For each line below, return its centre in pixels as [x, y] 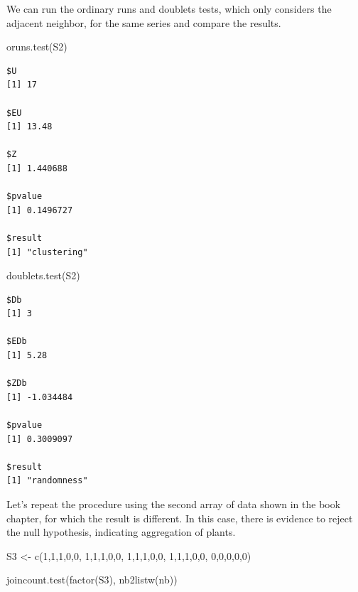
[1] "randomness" [47, 481]
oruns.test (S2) [37, 47]
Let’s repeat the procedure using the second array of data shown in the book [174, 504]
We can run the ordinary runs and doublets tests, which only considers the [169, 9]
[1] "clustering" [47, 252]
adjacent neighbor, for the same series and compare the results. [144, 22]
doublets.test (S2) [43, 275]
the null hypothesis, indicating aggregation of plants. [121, 532]
